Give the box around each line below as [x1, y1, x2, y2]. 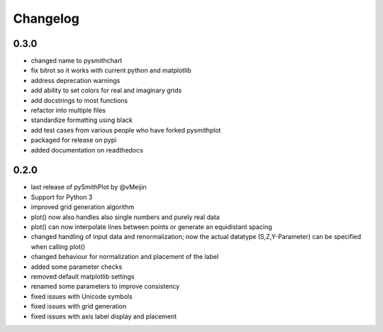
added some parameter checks [30, 262, 123, 271]
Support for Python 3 [30, 192, 93, 201]
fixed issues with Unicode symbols [30, 292, 133, 301]
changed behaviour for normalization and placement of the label [30, 253, 219, 261]
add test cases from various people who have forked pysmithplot [30, 126, 221, 134]
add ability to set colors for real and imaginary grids [30, 86, 182, 95]
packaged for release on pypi [30, 135, 117, 145]
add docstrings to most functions [30, 96, 128, 104]
